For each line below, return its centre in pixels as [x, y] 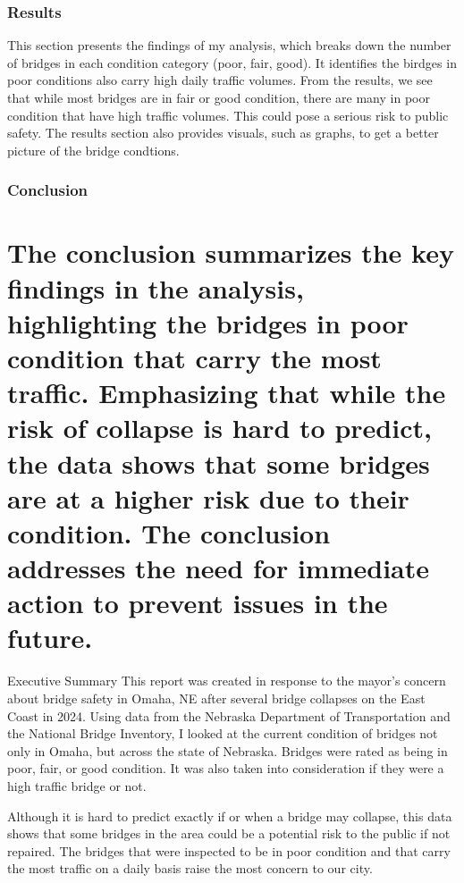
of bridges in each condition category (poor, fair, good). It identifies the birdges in [232, 62]
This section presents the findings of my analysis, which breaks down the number [229, 45]
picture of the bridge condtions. [93, 150]
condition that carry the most [194, 357]
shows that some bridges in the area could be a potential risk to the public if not [229, 833]
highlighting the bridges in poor [208, 322]
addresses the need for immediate [218, 568]
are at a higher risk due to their [208, 497]
